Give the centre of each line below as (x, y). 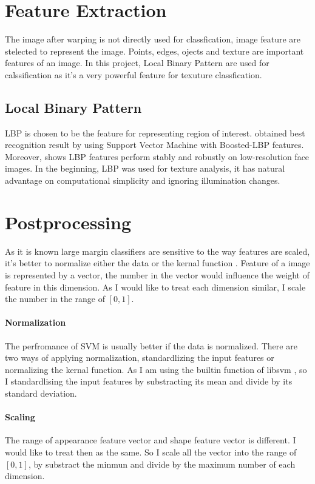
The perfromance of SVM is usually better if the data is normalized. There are (151, 345)
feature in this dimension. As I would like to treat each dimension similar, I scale (155, 287)
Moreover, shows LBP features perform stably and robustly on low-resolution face (157, 156)
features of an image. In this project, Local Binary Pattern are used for (137, 63)
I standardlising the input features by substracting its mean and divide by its (149, 381)
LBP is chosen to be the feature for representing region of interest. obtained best (155, 133)
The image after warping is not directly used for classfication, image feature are (153, 39)
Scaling (20, 417)
